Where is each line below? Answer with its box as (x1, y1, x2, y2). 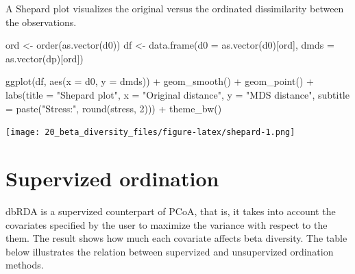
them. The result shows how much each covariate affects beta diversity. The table (5, 231, 347, 245)
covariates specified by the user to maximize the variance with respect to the (5, 217, 328, 232)
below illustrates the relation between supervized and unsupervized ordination (5, 244, 334, 258)
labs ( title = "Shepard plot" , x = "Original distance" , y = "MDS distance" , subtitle (5, 87, 350, 101)
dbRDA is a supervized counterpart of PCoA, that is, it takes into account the (5, 203, 336, 218)
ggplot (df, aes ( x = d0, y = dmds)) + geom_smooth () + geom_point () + (5, 74, 314, 88)
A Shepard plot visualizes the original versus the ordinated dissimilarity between (5, 1, 344, 15)
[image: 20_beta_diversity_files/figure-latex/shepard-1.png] (5, 127, 295, 138)
